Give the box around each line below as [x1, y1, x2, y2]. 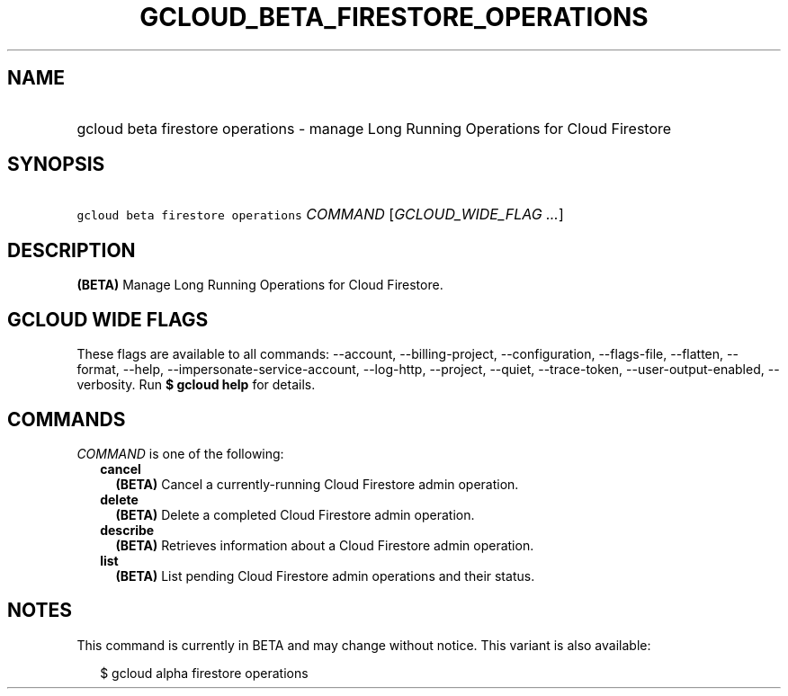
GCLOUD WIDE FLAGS [7, 308, 209, 331]
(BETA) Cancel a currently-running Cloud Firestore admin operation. [115, 476, 519, 492]
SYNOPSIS [7, 153, 105, 176]
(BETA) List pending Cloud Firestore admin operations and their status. [115, 567, 535, 584]
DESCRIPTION [7, 238, 136, 262]
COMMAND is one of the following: [76, 445, 284, 461]
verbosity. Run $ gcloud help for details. [76, 377, 316, 393]
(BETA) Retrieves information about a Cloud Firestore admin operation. [115, 537, 534, 553]
